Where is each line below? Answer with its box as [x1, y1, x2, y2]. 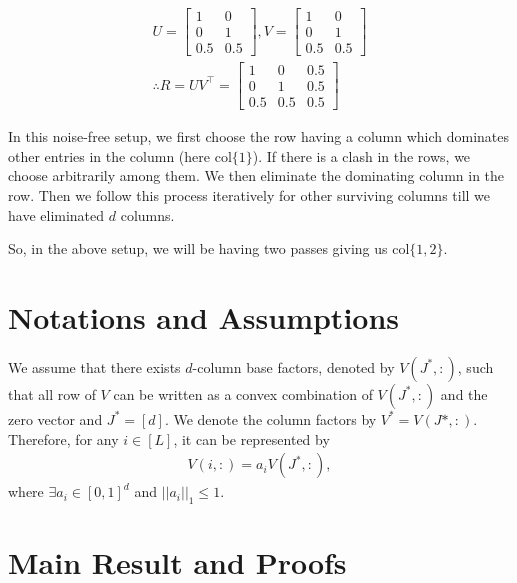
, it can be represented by [173, 428, 330, 449]
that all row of [8, 383, 96, 404]
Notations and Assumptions [8, 297, 400, 337]
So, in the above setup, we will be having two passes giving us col [8, 238, 410, 259]
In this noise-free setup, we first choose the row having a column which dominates [8, 126, 510, 147]
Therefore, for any [8, 428, 119, 449]
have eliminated [8, 204, 105, 225]
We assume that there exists [8, 356, 181, 377]
